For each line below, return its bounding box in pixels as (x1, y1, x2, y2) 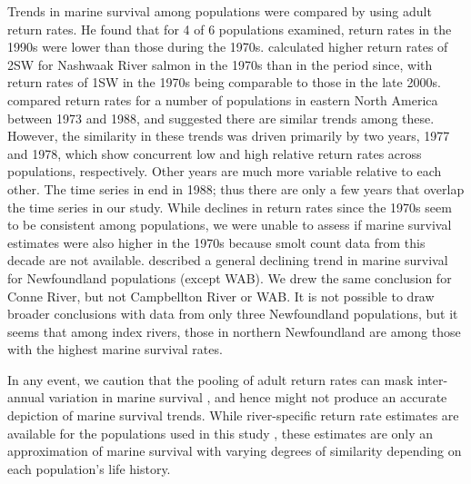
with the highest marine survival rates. (7, 340, 223, 359)
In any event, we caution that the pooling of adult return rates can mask (7, 370, 414, 389)
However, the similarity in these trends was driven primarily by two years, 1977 (7, 126, 450, 145)
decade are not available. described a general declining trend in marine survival (7, 251, 448, 270)
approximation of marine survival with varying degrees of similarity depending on (7, 441, 462, 460)
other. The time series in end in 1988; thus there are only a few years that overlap (7, 179, 465, 198)
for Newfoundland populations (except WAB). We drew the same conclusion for (7, 268, 452, 287)
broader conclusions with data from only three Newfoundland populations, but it (7, 304, 458, 323)
